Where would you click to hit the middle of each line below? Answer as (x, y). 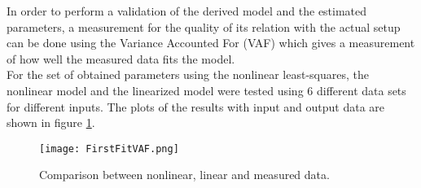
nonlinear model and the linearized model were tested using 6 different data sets (206, 90)
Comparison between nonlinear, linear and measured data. (184, 175)
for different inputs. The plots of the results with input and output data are (196, 106)
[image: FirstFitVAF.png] (109, 149)
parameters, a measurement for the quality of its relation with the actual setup (204, 26)
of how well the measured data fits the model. (121, 58)
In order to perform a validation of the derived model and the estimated (187, 11)
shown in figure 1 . (51, 122)
